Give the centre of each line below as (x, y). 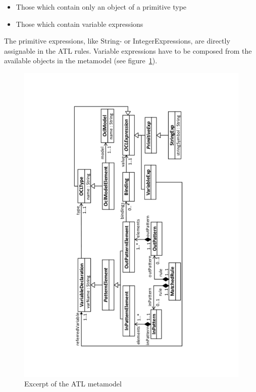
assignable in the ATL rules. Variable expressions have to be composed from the (128, 50)
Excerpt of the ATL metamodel (73, 384)
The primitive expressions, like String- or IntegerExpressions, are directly (117, 41)
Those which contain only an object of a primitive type (101, 7)
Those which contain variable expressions (80, 24)
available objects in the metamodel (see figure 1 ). (81, 61)
